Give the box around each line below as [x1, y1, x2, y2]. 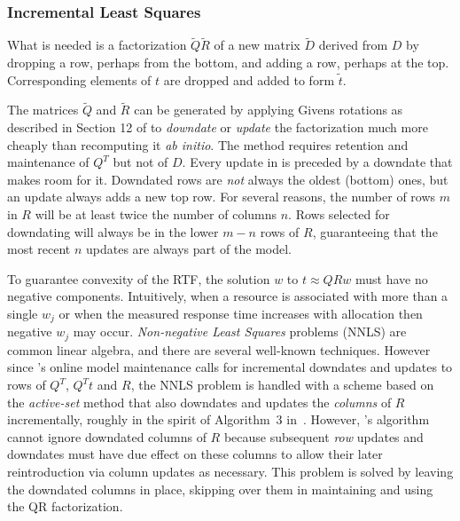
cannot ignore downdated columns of [7, 427, 207, 446]
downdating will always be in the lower [7, 222, 219, 241]
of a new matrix [214, 36, 300, 54]
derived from [318, 36, 388, 54]
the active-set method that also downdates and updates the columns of [7, 392, 392, 411]
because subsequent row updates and [223, 427, 424, 446]
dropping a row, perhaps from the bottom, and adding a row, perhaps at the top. [7, 53, 449, 72]
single [7, 304, 38, 322]
